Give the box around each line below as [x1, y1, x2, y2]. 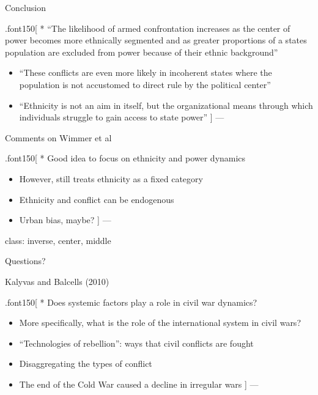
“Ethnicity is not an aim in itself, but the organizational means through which [19, 98, 313, 111]
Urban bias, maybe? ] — [19, 213, 111, 226]
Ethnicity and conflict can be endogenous [19, 193, 174, 205]
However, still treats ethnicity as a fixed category [19, 172, 203, 185]
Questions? [5, 254, 46, 267]
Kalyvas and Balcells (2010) [5, 275, 109, 287]
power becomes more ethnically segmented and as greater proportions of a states [5, 34, 307, 46]
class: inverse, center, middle [5, 234, 111, 246]
